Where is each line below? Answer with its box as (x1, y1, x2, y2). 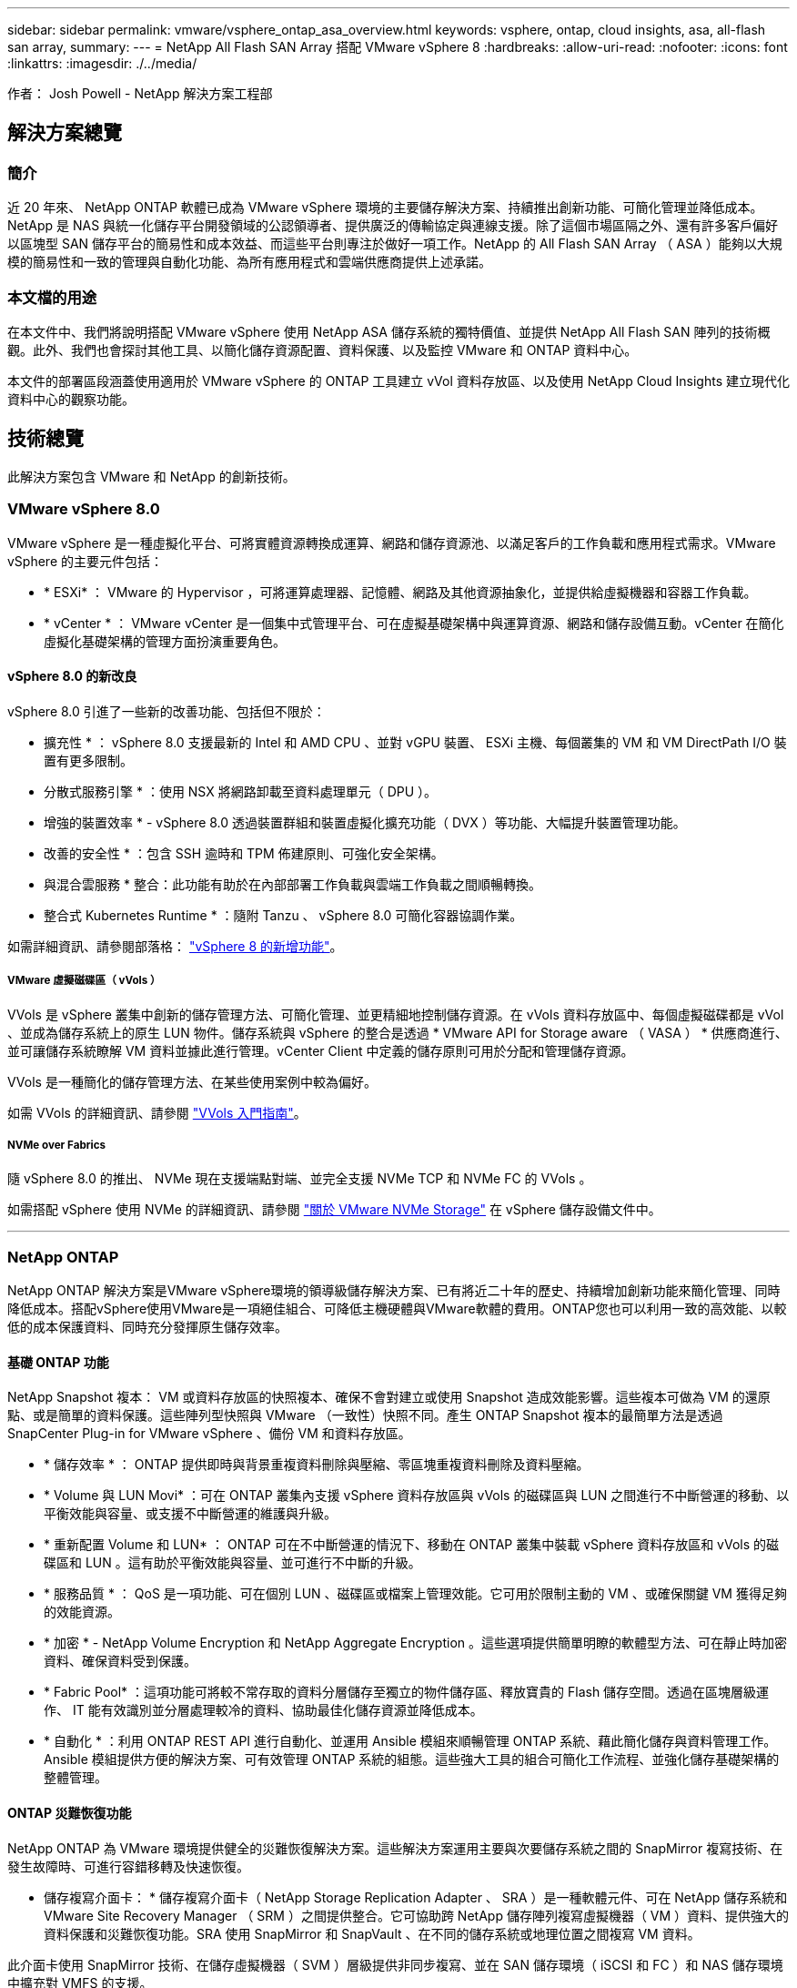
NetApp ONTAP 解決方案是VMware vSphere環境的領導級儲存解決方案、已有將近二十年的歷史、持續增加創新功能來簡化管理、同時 (7, 1283, 781, 1299)
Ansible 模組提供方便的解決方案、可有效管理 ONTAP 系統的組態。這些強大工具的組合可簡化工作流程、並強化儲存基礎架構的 (44, 1751, 780, 1768)
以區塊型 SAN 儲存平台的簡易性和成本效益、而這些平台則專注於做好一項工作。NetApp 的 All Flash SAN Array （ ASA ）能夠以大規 (7, 236, 782, 252)
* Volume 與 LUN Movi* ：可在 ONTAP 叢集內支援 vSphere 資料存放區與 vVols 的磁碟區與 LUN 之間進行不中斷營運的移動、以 (44, 1487, 790, 1504)
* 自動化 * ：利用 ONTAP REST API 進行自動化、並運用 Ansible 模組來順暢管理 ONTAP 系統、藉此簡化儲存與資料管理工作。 (44, 1733, 777, 1750)
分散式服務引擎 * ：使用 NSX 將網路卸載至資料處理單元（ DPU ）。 (44, 783, 438, 799)
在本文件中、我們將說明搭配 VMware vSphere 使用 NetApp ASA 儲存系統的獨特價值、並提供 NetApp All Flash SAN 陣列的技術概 (7, 323, 771, 340)
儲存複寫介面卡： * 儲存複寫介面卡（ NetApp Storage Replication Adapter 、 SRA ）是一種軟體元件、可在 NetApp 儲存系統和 (44, 1889, 788, 1905)
